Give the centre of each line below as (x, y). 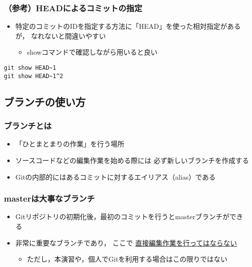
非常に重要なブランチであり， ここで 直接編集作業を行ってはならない (126, 242)
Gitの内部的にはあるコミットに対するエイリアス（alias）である (116, 176)
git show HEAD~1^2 (34, 76)
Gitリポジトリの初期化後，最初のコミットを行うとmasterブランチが (122, 216)
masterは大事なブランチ (49, 198)
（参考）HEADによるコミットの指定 (73, 8)
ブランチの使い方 (45, 101)
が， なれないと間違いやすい (61, 35)
